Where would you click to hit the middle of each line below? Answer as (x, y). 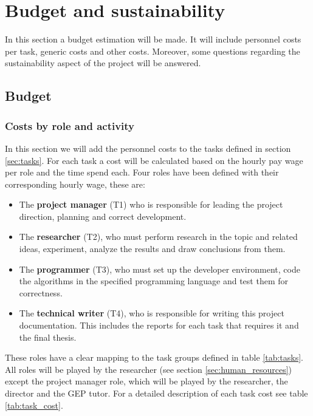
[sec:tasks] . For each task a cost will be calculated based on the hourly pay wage (154, 160)
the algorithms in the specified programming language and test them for (153, 281)
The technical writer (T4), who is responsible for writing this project (152, 313)
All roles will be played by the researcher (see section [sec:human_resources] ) (149, 369)
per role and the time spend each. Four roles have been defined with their (142, 172)
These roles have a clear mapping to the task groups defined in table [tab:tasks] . (154, 357)
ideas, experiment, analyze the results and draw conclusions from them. (152, 249)
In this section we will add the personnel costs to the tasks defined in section (148, 148)
